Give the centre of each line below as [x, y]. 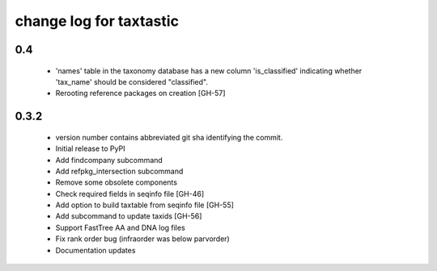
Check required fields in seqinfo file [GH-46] [130, 194]
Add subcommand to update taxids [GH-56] [129, 216]
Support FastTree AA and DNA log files [120, 227]
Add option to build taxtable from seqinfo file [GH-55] [145, 205]
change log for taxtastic [97, 21]
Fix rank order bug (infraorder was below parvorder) [142, 239]
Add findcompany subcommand [109, 160]
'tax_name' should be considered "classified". [132, 81]
